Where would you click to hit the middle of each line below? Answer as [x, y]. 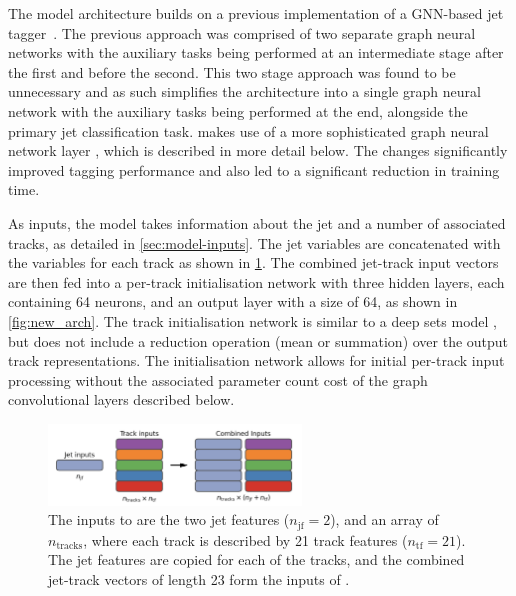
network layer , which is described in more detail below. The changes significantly [258, 150]
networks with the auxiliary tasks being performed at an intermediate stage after [256, 52]
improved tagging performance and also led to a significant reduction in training [254, 169]
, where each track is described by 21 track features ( [245, 539]
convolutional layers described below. [121, 399]
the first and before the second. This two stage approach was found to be [232, 71]
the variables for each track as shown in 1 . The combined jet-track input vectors [253, 262]
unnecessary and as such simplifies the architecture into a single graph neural [244, 91]
